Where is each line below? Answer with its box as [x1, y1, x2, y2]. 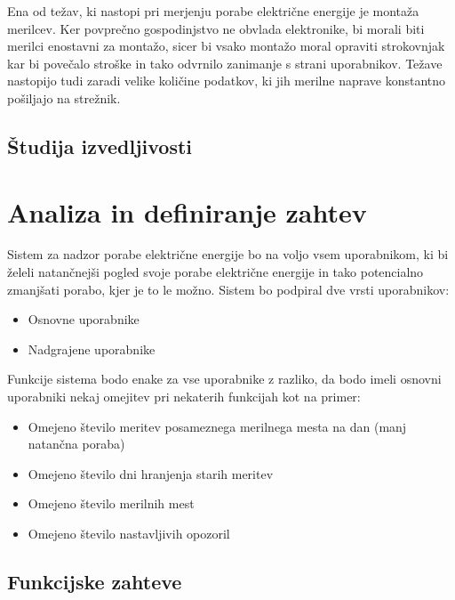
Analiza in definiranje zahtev [7, 193, 367, 230]
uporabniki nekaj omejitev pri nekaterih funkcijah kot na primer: [7, 387, 361, 406]
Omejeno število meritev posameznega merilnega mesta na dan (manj [28, 417, 407, 435]
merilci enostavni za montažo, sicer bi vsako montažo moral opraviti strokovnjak [7, 36, 445, 55]
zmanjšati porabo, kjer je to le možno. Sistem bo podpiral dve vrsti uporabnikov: [7, 280, 450, 298]
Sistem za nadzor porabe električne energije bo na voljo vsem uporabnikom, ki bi [7, 245, 449, 264]
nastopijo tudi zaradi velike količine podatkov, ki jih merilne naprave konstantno [7, 71, 446, 90]
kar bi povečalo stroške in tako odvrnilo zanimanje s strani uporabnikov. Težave [7, 53, 443, 72]
